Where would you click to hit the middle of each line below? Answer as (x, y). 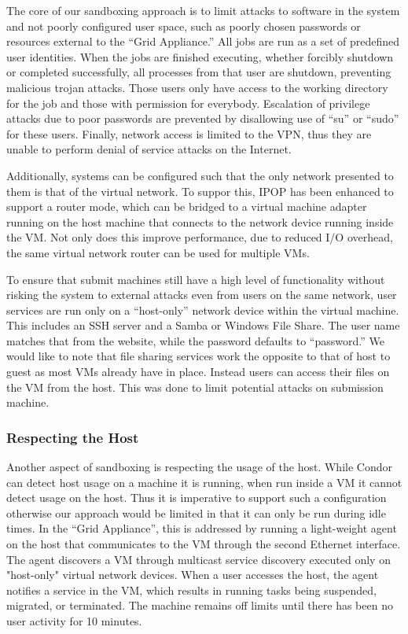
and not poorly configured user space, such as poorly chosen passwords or (184, 26)
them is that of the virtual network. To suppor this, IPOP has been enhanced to (200, 191)
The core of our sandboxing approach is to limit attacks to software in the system (203, 10)
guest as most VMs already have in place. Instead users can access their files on (198, 372)
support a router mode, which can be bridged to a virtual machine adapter (187, 206)
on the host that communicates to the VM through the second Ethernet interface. (204, 544)
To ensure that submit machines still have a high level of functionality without (196, 279)
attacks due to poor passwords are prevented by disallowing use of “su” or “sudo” (203, 118)
